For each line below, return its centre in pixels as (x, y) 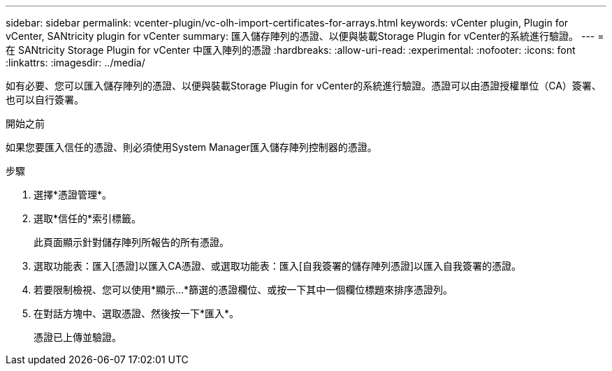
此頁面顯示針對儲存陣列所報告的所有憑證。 (131, 242)
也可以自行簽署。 (45, 100)
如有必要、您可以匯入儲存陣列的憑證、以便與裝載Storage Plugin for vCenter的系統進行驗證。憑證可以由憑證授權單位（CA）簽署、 (304, 86)
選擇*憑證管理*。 (73, 195)
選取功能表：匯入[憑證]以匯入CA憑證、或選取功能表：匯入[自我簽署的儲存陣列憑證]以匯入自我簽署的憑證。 (278, 266)
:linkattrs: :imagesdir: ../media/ (75, 63)
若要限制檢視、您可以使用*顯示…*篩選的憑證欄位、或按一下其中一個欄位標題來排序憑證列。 (243, 290)
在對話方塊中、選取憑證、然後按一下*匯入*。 (137, 313)
